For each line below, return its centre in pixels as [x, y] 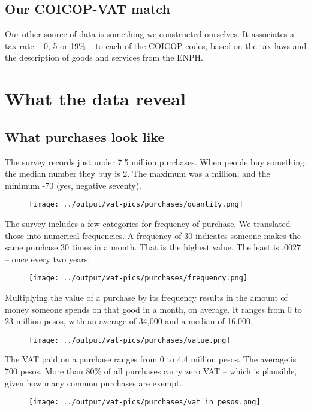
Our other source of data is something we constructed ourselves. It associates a [150, 34]
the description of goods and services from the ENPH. [104, 57]
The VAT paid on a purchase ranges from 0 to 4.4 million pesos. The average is [151, 359]
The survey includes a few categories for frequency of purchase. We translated [148, 223]
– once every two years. [48, 259]
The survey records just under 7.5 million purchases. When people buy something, [156, 161]
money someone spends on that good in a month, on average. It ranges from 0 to [153, 309]
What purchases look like [85, 136]
